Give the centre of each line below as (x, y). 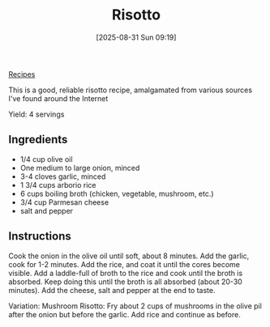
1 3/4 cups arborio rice (58, 185)
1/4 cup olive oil (46, 159)
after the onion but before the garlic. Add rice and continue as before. (124, 314)
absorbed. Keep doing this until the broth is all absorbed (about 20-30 (126, 282)
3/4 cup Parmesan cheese (64, 202)
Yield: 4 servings (36, 114)
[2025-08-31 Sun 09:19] (136, 37)
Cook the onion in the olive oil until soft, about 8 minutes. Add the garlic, (129, 256)
